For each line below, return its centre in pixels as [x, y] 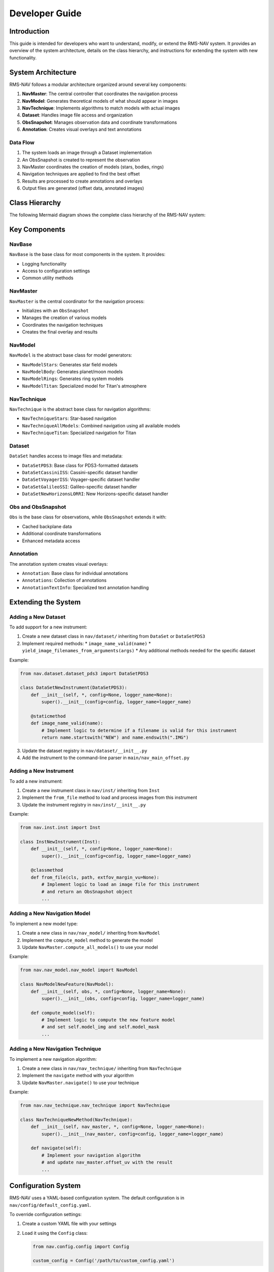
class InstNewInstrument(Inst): [60, 842]
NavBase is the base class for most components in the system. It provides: [88, 254]
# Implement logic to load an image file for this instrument [121, 885]
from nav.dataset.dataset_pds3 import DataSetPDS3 [84, 673]
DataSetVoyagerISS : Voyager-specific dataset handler [81, 480]
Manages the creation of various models [64, 317]
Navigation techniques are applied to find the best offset [81, 174]
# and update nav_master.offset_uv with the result [107, 1162]
